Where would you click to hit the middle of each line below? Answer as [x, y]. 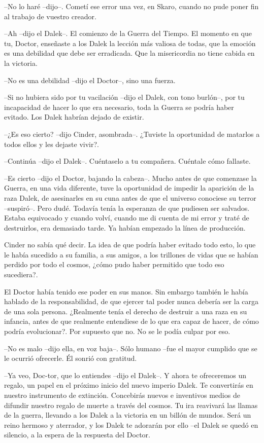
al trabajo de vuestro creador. [50, 16]
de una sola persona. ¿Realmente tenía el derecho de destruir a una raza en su [126, 311]
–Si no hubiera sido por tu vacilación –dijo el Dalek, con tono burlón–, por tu [124, 97]
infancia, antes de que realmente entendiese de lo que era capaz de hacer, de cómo [131, 321]
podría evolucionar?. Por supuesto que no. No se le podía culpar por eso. [117, 331]
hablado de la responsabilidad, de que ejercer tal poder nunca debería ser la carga [131, 301]
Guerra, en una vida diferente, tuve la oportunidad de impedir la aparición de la [129, 188]
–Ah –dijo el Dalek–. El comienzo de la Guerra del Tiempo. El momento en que [128, 33]
